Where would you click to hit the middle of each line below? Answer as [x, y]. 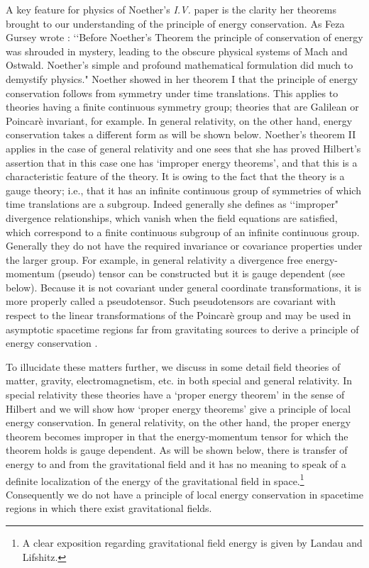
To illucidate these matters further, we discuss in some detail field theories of [173, 366]
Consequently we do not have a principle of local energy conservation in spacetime [184, 494]
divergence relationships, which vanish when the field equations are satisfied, [172, 217]
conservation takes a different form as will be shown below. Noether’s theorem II [181, 134]
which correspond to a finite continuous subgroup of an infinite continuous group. [183, 232]
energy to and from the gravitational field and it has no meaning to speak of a [176, 464]
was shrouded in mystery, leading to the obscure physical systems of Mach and [177, 51]
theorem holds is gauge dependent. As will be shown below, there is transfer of [177, 450]
